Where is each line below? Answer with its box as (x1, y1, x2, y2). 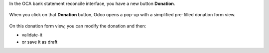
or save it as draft (21, 39, 58, 45)
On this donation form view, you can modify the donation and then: (9, 23, 146, 29)
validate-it (21, 32, 42, 38)
